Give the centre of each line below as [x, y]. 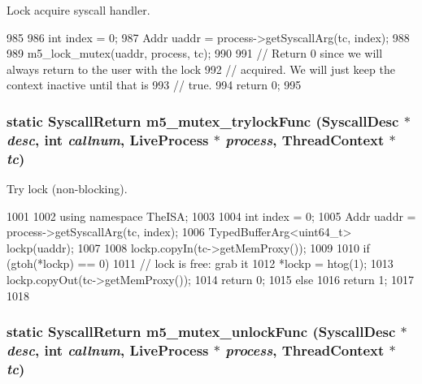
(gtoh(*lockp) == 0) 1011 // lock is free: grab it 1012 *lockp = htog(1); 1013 [200, 263]
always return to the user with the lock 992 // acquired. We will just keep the [201, 69]
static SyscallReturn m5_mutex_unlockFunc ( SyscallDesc [201, 332]
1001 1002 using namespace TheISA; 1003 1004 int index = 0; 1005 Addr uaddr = [211, 216]
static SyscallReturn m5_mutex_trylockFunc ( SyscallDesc [203, 121]
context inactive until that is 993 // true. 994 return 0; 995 [154, 85]
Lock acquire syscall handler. [78, 10]
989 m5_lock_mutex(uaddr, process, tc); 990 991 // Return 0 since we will [195, 53]
